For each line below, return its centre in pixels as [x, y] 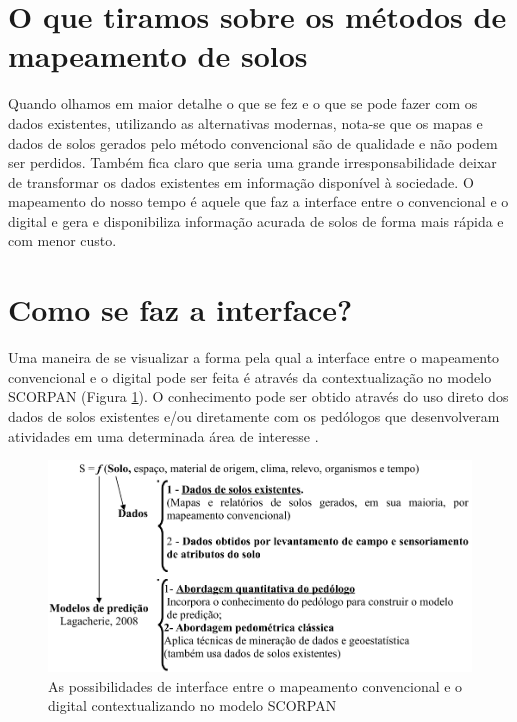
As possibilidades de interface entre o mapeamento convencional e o [255, 685]
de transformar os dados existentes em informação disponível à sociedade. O [241, 181]
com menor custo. [62, 240]
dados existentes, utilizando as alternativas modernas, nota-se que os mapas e [245, 122]
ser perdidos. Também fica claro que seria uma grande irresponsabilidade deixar [252, 162]
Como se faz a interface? [180, 309]
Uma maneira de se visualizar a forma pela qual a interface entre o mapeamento [254, 357]
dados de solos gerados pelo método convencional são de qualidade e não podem [253, 142]
